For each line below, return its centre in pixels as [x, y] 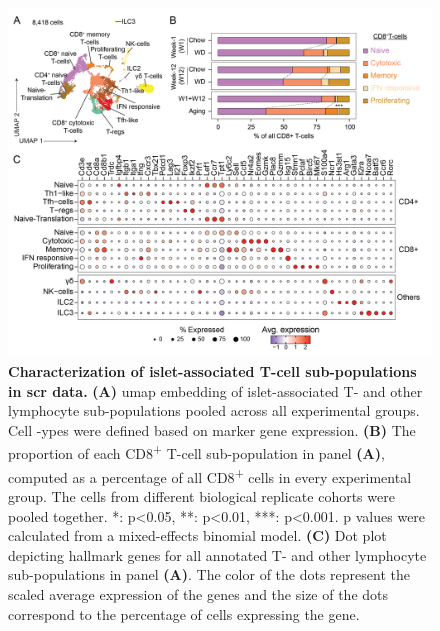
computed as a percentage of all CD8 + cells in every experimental [210, 475]
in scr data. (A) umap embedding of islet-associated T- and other [215, 390]
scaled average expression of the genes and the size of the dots [198, 593]
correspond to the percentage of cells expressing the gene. [184, 613]
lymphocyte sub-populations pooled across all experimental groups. [214, 410]
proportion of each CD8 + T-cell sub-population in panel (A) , [196, 452]
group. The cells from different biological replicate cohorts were [201, 495]
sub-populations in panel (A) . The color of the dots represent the [209, 574]
